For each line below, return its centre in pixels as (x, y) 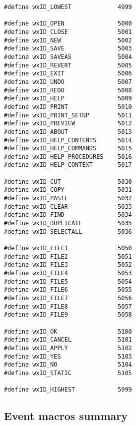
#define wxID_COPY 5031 (68, 190)
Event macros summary (66, 416)
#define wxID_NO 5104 (68, 365)
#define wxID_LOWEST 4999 (68, 7)
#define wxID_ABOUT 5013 (68, 132)
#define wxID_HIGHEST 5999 (68, 390)
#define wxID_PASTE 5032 (68, 199)
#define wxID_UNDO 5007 (68, 82)
